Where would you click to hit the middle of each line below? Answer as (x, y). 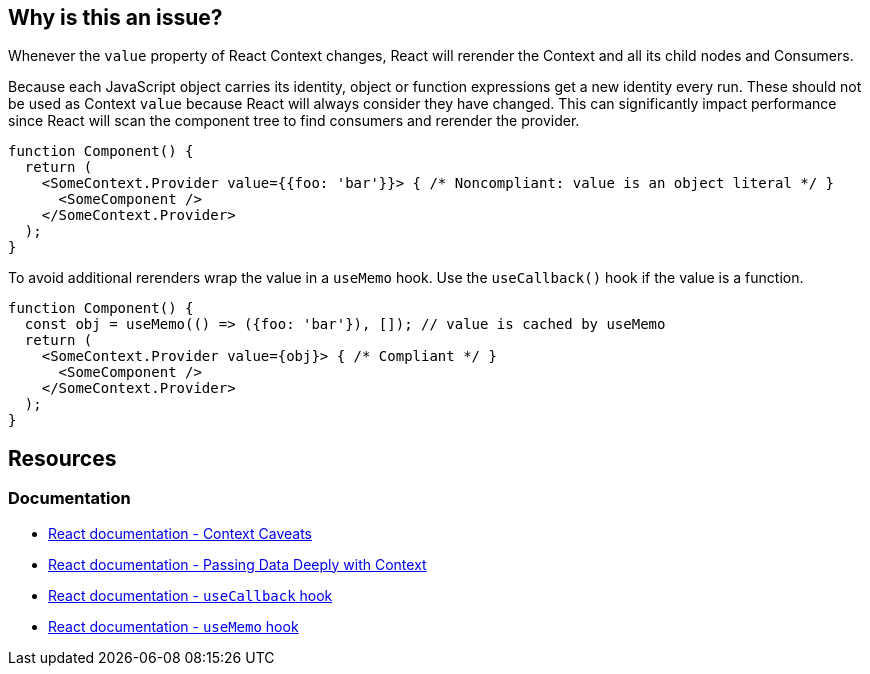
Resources (62, 458)
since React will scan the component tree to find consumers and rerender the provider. (294, 121)
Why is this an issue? (115, 17)
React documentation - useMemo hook (173, 626)
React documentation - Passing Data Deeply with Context (237, 564)
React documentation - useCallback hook (190, 595)
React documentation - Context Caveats (180, 533)
